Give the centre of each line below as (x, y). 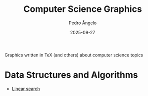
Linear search (26, 89)
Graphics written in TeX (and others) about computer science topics (74, 55)
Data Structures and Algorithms (71, 75)
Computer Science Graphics (83, 9)
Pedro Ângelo (83, 23)
